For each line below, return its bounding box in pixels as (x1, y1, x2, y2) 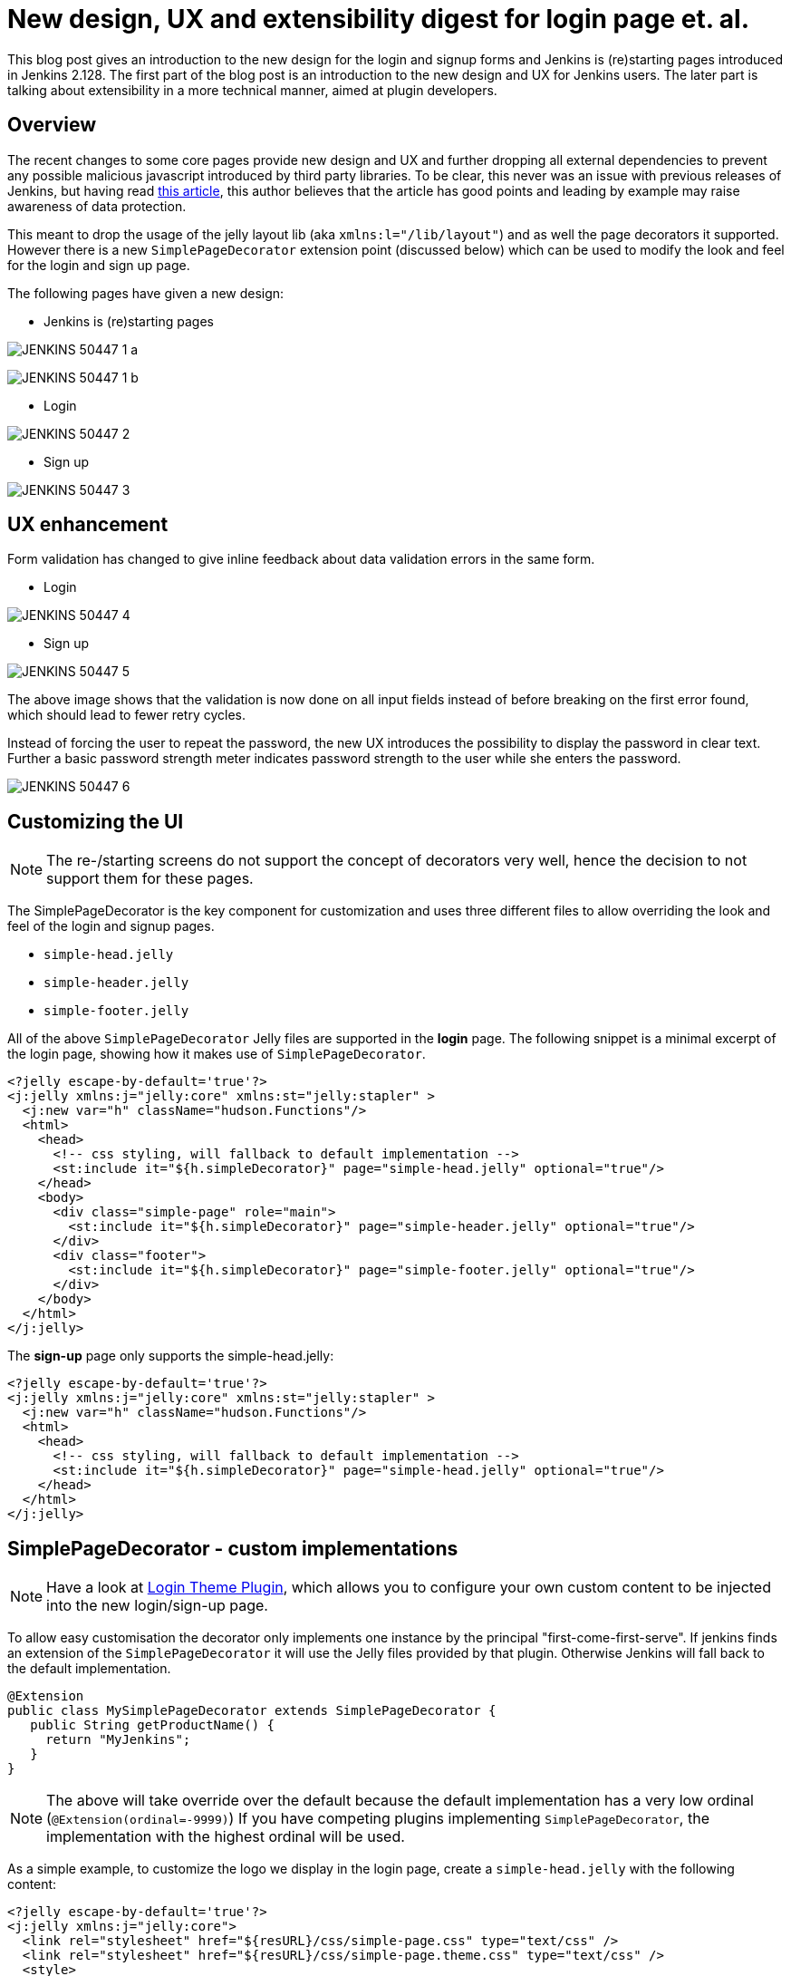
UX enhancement (7, 513, 169, 537)
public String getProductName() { (30, 1718, 275, 1733)
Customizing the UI (7, 809, 184, 833)
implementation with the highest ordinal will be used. (46, 1827, 405, 1846)
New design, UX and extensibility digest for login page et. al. (7, 4, 750, 34)
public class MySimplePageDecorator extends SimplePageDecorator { (7, 1703, 497, 1719)
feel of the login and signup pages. (7, 918, 215, 935)
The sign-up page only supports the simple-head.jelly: (7, 1348, 334, 1364)
